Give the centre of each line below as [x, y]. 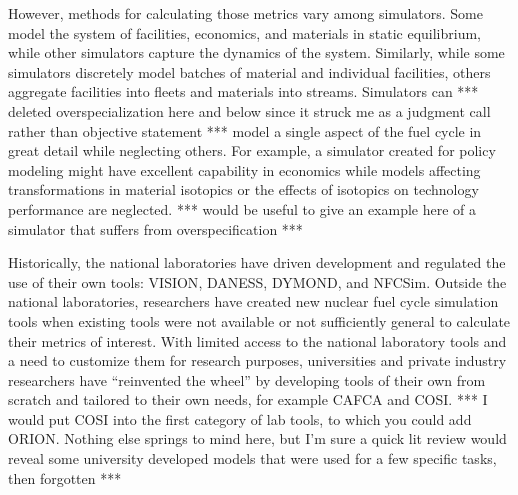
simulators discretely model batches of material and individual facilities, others [249, 71]
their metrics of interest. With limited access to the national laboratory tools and [257, 340]
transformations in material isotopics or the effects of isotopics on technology [243, 189]
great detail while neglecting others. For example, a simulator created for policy [252, 150]
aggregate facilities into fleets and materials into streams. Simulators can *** [243, 91]
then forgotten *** [65, 477]
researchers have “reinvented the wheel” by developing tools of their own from [247, 379]
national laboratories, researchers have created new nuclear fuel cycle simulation [253, 301]
